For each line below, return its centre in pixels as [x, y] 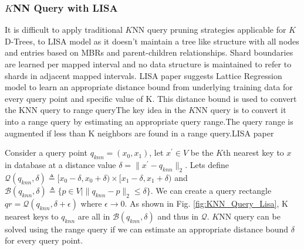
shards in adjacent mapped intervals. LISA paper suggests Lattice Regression [143, 75]
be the [202, 153]
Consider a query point [46, 153]
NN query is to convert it [241, 110]
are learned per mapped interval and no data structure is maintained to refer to [148, 64]
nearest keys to [32, 216]
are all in [94, 216]
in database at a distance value [60, 164]
